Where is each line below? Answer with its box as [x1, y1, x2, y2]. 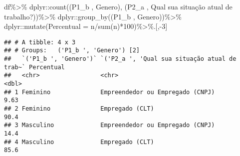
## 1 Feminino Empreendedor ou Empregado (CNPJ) [4, 88, 215, 96]
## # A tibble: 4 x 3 [4, 38, 76, 46]
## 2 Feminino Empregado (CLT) [4, 105, 154, 113]
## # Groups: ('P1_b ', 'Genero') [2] [4, 47, 140, 54]
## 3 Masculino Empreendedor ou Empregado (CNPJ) [4, 122, 215, 129]
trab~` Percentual [4, 63, 65, 71]
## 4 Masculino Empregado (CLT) [4, 138, 154, 146]
